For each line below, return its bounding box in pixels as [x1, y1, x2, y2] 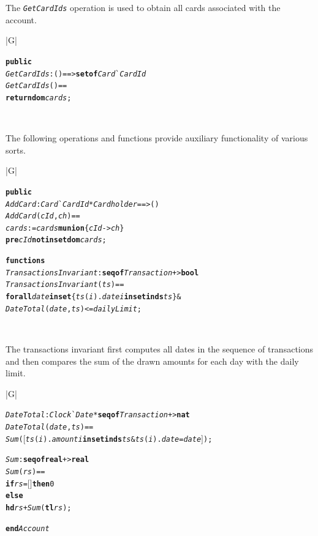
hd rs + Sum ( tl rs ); [6, 503, 72, 512]
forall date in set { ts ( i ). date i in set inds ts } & [6, 292, 181, 302]
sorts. [6, 143, 26, 156]
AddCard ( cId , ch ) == [6, 212, 80, 221]
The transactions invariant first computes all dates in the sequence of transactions [6, 343, 314, 355]
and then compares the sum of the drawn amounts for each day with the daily [6, 354, 299, 367]
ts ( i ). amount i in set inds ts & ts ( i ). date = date [25, 434, 202, 444]
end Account [6, 524, 50, 533]
